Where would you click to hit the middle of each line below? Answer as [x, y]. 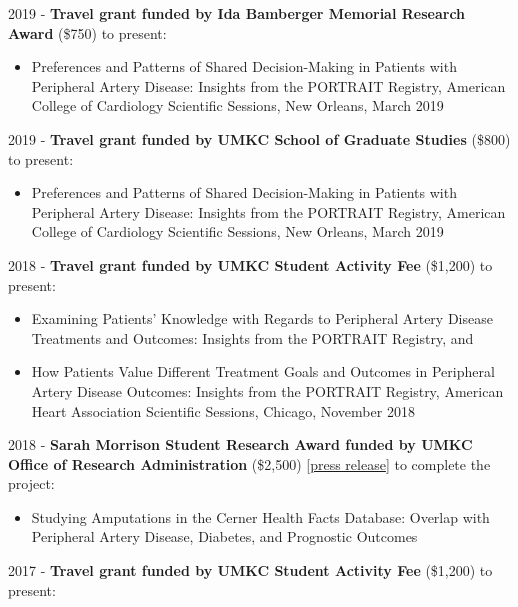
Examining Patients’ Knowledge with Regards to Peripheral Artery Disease [262, 318]
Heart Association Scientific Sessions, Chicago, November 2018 [223, 410]
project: [31, 483]
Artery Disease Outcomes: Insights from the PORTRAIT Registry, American [267, 390]
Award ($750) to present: [87, 32]
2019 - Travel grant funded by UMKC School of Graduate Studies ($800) [259, 138]
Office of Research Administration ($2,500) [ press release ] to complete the [249, 463]
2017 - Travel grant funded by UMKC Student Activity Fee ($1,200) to [250, 570]
